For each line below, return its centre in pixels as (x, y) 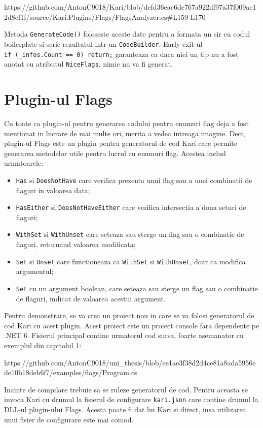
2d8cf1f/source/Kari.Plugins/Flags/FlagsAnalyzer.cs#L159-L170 (105, 17)
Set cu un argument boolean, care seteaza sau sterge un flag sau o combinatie (137, 288)
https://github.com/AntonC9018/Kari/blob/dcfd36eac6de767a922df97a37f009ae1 (130, 7)
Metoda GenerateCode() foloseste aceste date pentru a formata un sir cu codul (127, 34)
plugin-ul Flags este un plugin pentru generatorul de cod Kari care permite (121, 143)
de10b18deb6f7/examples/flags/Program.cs (71, 372)
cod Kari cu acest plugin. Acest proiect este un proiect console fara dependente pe (132, 325)
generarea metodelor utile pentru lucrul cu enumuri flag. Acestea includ (115, 153)
